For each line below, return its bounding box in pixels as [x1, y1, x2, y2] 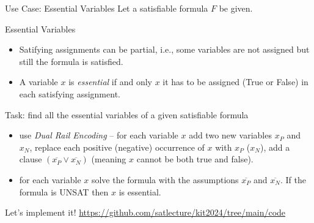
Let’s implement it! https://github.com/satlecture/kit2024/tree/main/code [5, 206, 286, 219]
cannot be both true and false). [136, 153, 254, 165]
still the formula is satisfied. [19, 55, 123, 67]
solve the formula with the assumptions [91, 173, 239, 186]
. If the [280, 173, 306, 186]
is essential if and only [68, 75, 152, 88]
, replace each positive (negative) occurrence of [29, 140, 205, 153]
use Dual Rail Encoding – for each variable [19, 129, 178, 142]
